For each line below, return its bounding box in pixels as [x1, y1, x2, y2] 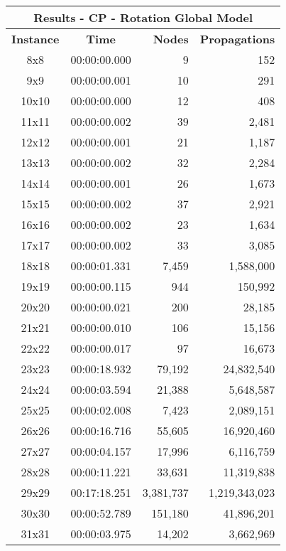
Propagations [199, 31, 275, 47]
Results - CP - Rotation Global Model [33, 9, 253, 26]
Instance [11, 31, 60, 47]
